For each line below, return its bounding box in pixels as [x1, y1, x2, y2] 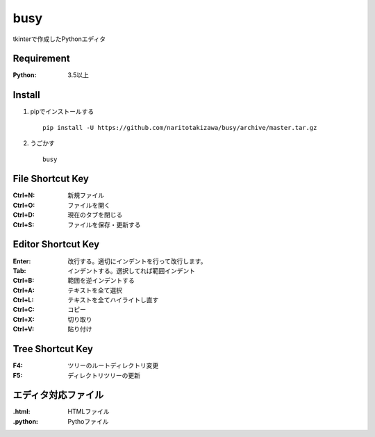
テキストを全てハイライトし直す [67, 296, 159, 304]
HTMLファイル [67, 407, 110, 416]
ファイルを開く [67, 201, 110, 209]
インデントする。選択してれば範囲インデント [67, 266, 196, 274]
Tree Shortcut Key [12, 343, 94, 355]
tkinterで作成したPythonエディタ [12, 35, 106, 43]
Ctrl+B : [12, 277, 35, 285]
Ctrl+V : [12, 325, 35, 333]
